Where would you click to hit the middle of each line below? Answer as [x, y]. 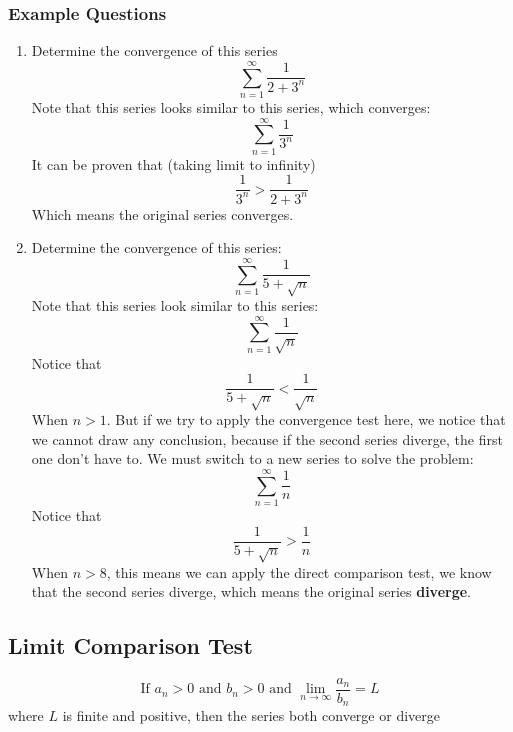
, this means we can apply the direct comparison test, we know [299, 571]
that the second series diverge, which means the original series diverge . [251, 591]
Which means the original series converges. [162, 213]
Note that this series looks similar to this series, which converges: [231, 106]
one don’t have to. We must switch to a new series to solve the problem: [252, 458]
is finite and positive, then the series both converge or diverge [251, 715]
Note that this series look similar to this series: [175, 305]
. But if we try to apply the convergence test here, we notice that [306, 419]
